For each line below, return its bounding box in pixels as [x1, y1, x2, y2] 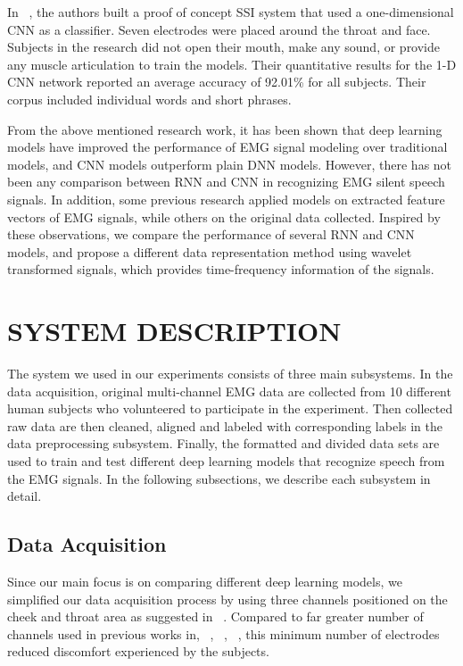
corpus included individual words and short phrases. [7, 89, 292, 108]
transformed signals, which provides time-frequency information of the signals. [7, 260, 434, 279]
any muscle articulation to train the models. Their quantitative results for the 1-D [7, 54, 457, 73]
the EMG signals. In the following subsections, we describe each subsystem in [7, 469, 431, 487]
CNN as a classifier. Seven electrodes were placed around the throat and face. [7, 20, 431, 38]
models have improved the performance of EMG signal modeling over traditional [7, 137, 448, 156]
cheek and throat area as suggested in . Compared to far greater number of [7, 607, 424, 626]
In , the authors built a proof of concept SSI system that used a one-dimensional [7, 3, 454, 21]
